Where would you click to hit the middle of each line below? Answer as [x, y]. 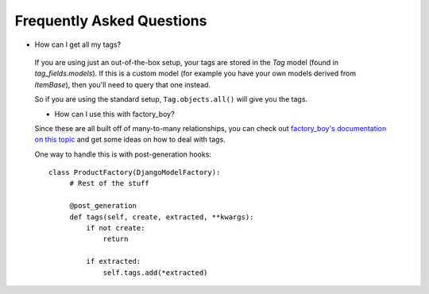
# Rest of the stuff [110, 184]
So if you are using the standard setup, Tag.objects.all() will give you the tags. [171, 99]
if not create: [116, 228]
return [116, 239]
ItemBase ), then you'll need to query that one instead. [122, 84]
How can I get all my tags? [78, 44]
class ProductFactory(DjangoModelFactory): [135, 172]
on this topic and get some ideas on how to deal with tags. [130, 140]
